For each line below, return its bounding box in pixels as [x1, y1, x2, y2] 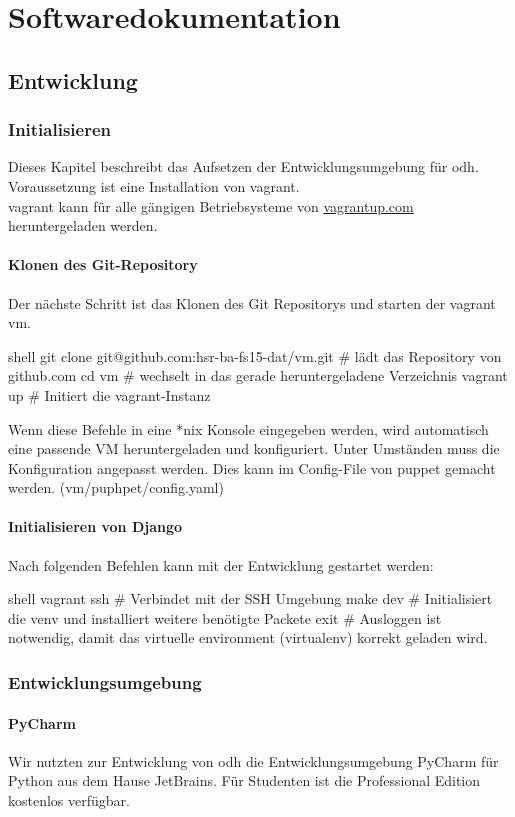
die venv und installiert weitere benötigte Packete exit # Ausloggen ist [8, 607, 442, 628]
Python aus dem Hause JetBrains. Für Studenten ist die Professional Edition [8, 770, 481, 791]
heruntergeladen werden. [8, 215, 158, 236]
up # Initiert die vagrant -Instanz [8, 384, 211, 405]
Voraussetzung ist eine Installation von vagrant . [8, 175, 300, 196]
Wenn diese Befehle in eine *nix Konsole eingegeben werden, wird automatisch [8, 418, 489, 439]
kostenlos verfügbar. [8, 789, 130, 810]
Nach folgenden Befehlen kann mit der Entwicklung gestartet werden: [8, 554, 434, 575]
